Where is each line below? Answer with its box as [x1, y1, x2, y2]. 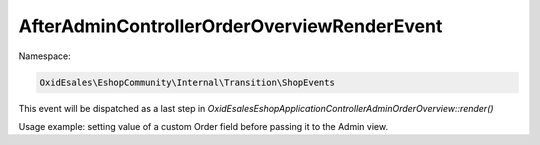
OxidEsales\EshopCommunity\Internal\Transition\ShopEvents [39, 76, 335, 88]
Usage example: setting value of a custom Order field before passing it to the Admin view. [18, 120, 389, 132]
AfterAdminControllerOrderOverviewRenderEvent [18, 15, 443, 37]
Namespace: [18, 50, 71, 62]
